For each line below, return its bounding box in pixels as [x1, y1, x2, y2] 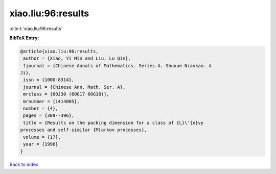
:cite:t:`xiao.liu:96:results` [9, 26, 63, 32]
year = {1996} [23, 141, 58, 147]
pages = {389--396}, [23, 113, 75, 118]
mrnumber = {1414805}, [23, 98, 80, 104]
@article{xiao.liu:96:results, [20, 48, 99, 54]
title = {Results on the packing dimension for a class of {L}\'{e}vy [23, 120, 204, 126]
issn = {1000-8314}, [23, 77, 75, 83]
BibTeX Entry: [9, 35, 39, 41]
